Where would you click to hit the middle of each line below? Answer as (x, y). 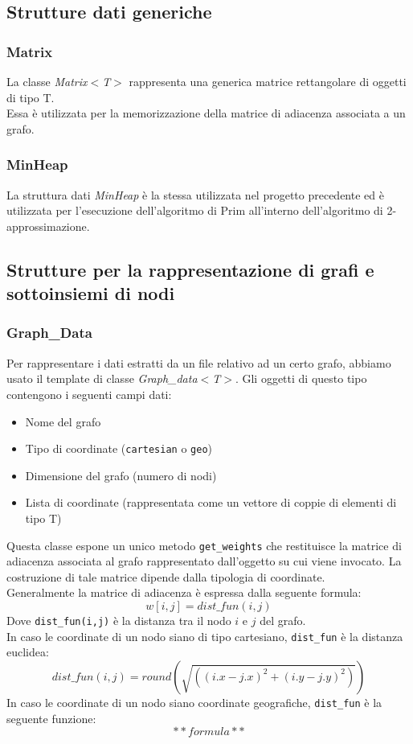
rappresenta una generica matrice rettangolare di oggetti (268, 81)
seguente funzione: (51, 718)
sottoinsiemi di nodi (91, 293)
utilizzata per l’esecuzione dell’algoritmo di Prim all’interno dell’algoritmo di (195, 210)
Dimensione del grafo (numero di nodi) (121, 475)
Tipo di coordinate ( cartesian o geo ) (119, 448)
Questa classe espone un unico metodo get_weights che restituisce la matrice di (204, 545)
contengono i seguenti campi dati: (89, 394)
